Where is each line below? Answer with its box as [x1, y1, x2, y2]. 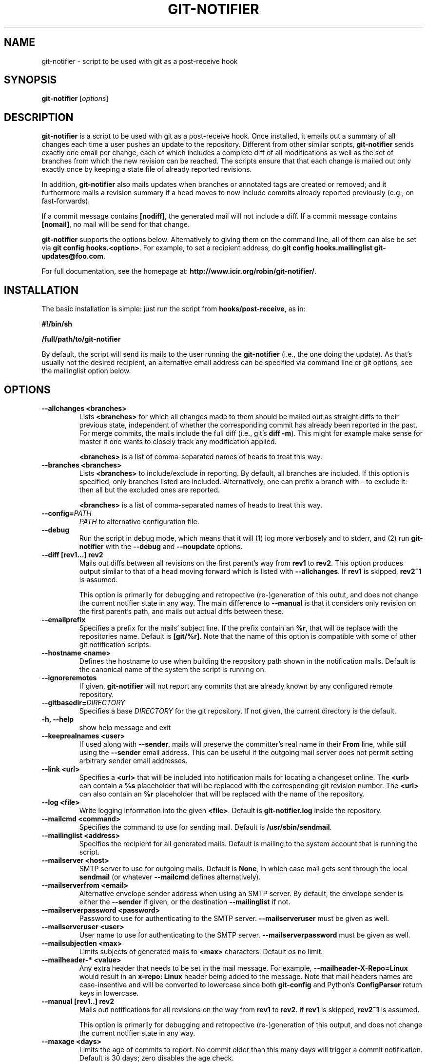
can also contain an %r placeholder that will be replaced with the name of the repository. [79, 789, 365, 798]
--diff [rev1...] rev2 [41, 550, 103, 559]
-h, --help [41, 715, 74, 723]
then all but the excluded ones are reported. [79, 485, 220, 494]
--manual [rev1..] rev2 [41, 997, 115, 1005]
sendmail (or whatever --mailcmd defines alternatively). [79, 872, 261, 881]
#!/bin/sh [41, 320, 72, 328]
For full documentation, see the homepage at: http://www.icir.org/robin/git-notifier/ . [41, 267, 317, 276]
